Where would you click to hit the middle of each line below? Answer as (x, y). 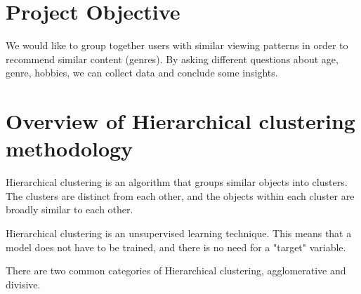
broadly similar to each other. (70, 209)
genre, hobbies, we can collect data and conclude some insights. (142, 73)
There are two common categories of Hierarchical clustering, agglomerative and (176, 270)
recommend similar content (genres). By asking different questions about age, (172, 59)
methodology (70, 148)
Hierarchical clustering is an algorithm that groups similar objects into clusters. (177, 182)
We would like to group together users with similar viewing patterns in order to (177, 45)
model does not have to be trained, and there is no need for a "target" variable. (176, 247)
